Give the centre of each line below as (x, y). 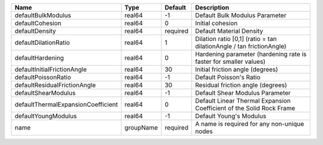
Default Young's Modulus (231, 116)
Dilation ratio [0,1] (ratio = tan (236, 39)
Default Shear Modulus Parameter (243, 93)
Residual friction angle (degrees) (241, 85)
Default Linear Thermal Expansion (243, 101)
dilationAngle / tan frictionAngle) (241, 46)
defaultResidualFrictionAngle (55, 85)
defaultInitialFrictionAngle (51, 70)
